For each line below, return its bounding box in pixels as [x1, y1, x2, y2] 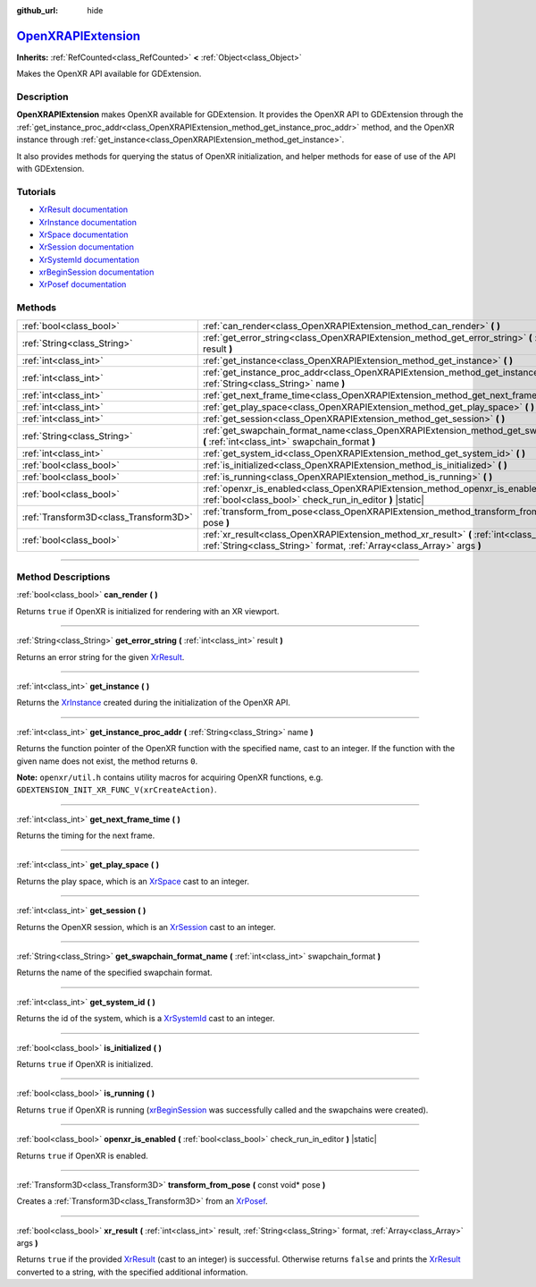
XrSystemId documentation [38, 254, 140, 265]
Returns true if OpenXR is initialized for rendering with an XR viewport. [16, 605, 280, 616]
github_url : [16, 5, 58, 15]
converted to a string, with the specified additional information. [16, 1266, 248, 1277]
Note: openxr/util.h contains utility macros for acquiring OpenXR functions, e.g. [16, 772, 323, 783]
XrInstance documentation [38, 216, 138, 227]
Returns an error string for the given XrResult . [16, 651, 185, 662]
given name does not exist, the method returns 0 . [16, 756, 198, 766]
